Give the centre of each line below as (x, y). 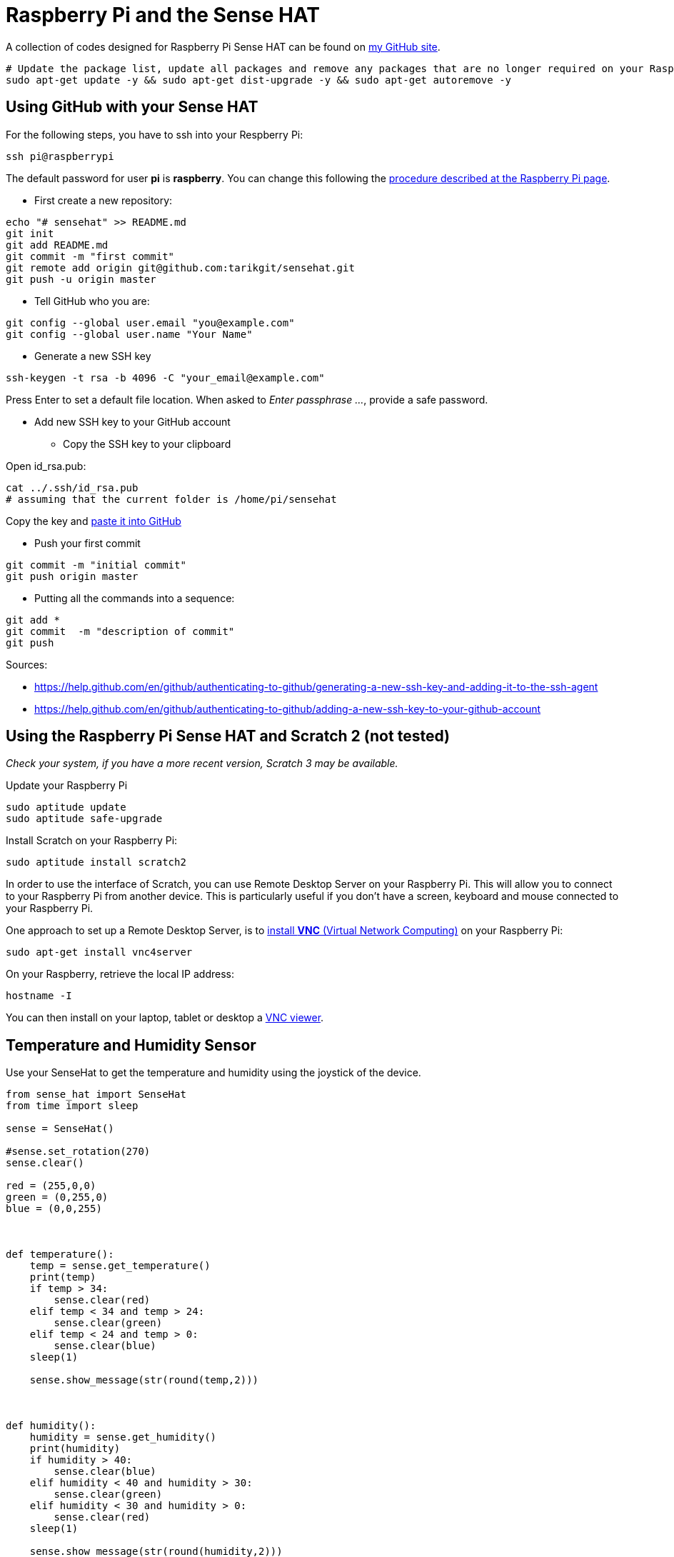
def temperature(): (60, 1255)
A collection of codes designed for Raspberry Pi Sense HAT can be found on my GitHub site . (223, 46)
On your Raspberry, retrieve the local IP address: (120, 974)
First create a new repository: (104, 200)
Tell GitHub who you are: (92, 301)
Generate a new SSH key (93, 356)
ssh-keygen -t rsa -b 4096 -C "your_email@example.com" (165, 377)
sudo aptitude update (66, 807)
